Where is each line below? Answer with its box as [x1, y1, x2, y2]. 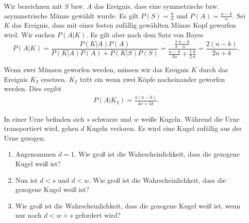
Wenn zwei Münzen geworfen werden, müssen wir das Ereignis [4, 64, 189, 75]
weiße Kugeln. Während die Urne [141, 113, 240, 124]
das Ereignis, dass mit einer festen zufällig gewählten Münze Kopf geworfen [12, 20, 236, 30]
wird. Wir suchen [4, 30, 55, 40]
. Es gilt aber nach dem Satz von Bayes [86, 30, 203, 40]
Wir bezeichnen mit [4, 1, 63, 11]
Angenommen [15, 149, 56, 159]
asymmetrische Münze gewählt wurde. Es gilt [4, 10, 139, 20]
